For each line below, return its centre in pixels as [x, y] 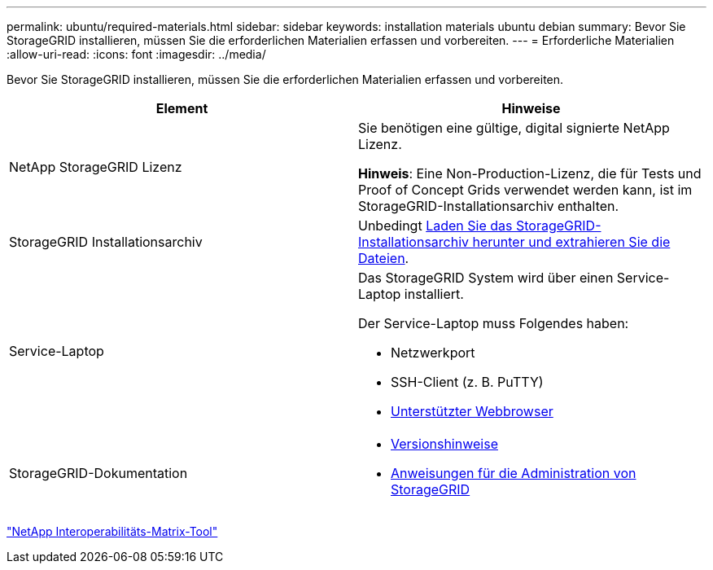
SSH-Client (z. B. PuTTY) [467, 382]
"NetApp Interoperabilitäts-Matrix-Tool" [112, 531]
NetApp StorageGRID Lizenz [96, 167]
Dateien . [384, 258]
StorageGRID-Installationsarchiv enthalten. [489, 206]
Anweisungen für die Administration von [514, 473]
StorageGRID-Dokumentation [98, 473]
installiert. [434, 294]
